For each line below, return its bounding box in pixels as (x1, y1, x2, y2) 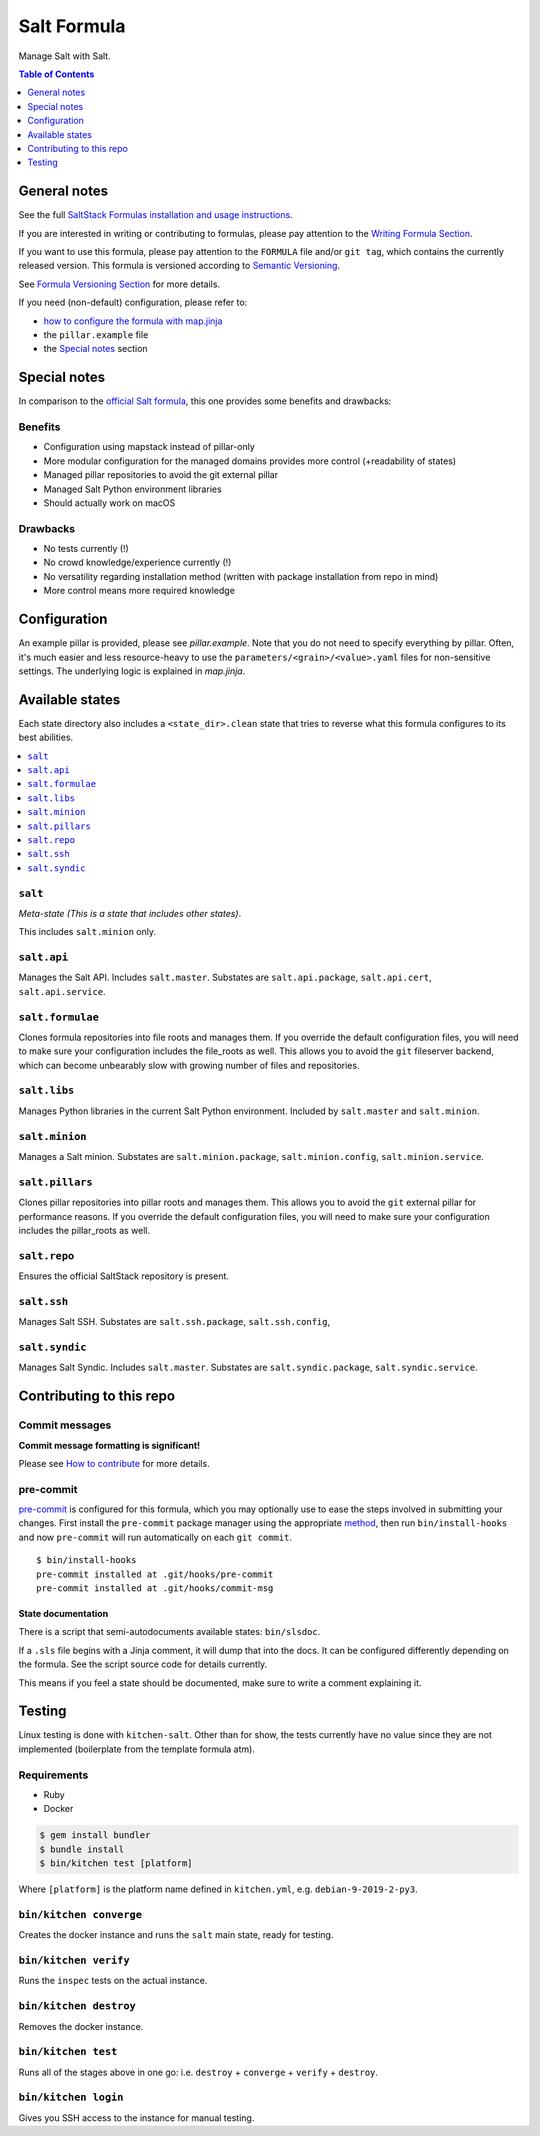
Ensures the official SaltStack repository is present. (18, 1270, 230, 1282)
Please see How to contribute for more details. (18, 1457, 210, 1469)
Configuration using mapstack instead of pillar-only (43, 441, 255, 453)
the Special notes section (43, 343, 149, 355)
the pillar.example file (43, 328, 149, 340)
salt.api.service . (18, 985, 106, 997)
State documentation (18, 1607, 109, 1619)
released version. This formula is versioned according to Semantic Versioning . (18, 260, 340, 272)
